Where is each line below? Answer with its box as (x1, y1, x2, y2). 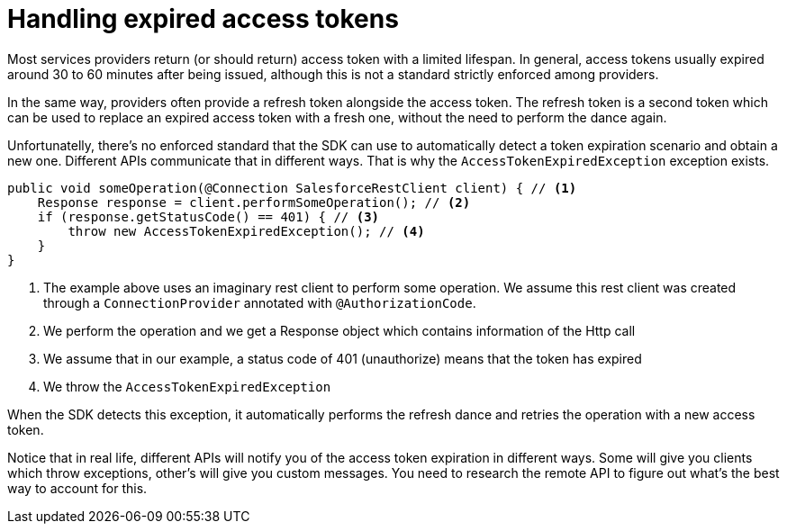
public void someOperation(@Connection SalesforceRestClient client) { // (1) (7, 180, 577, 195)
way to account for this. (7, 480, 148, 496)
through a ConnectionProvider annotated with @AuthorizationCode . (43, 294, 476, 310)
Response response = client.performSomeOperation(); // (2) (37, 194, 471, 210)
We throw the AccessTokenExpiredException (43, 378, 331, 394)
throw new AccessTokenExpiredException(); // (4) (68, 223, 425, 238)
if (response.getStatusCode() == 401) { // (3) (37, 209, 380, 224)
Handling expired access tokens (7, 4, 399, 34)
